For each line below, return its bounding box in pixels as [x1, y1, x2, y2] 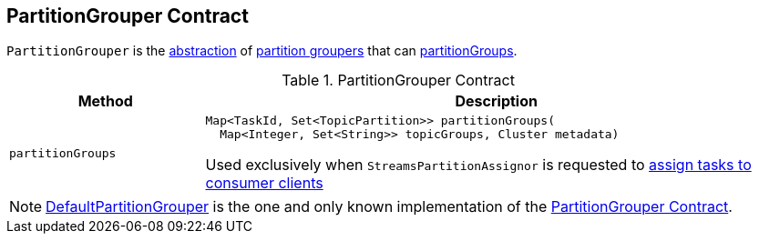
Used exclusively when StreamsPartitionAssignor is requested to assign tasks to [205, 156, 752, 175]
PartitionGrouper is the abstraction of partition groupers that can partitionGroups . [6, 43, 518, 59]
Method [77, 92, 133, 111]
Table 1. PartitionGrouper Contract [282, 71, 515, 90]
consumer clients [205, 174, 323, 193]
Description [455, 92, 538, 111]
